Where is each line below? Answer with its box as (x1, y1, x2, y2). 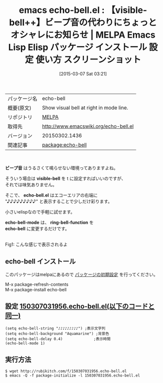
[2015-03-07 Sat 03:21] (59, 70, 107, 77)
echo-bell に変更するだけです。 (5, 225, 70, 231)
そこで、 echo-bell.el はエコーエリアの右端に (5, 192, 98, 198)
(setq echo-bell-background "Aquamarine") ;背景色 (5, 331, 110, 336)
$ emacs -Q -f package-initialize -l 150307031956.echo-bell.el (5, 373, 140, 378)
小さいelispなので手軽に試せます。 (5, 209, 75, 215)
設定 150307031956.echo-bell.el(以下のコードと (5, 302, 155, 311)
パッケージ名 (7, 95, 38, 102)
